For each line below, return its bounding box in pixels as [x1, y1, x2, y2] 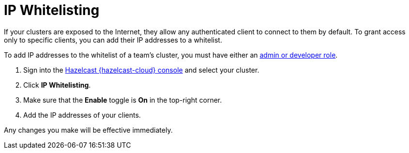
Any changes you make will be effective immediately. [4, 125, 173, 134]
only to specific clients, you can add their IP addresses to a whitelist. [4, 35, 222, 44]
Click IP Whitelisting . [23, 80, 91, 89]
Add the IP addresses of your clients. [23, 110, 141, 119]
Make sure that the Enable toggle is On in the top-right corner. [23, 95, 222, 104]
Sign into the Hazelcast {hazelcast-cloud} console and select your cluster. [23, 65, 259, 74]
